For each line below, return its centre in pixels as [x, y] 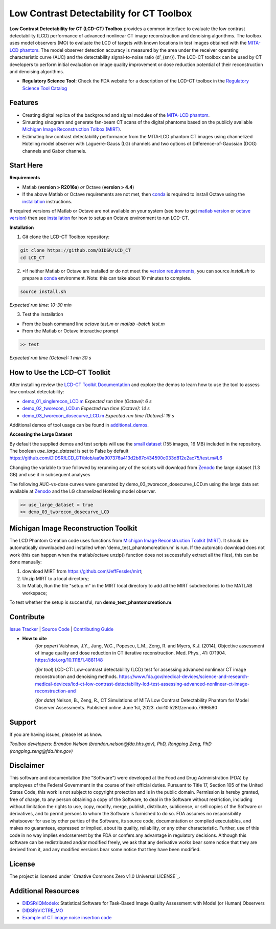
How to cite [34, 639]
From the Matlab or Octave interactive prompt [70, 331]
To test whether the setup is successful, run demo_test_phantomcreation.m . [91, 602]
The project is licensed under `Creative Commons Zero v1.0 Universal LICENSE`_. [95, 876]
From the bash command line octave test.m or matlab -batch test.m [94, 324]
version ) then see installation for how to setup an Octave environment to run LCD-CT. [99, 218]
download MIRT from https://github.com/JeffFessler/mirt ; [82, 572]
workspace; [35, 593]
